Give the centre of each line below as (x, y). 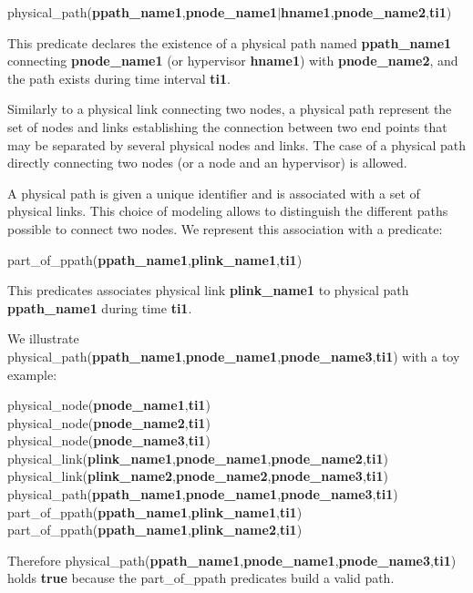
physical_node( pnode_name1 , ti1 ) (109, 405)
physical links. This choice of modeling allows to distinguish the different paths (228, 211)
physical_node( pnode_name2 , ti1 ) (109, 422)
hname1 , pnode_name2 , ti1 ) (366, 12)
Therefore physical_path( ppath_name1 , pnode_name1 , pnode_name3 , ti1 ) (232, 560)
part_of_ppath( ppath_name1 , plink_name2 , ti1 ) (155, 530)
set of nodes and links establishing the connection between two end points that (227, 126)
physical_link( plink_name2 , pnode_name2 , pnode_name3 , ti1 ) (198, 476)
